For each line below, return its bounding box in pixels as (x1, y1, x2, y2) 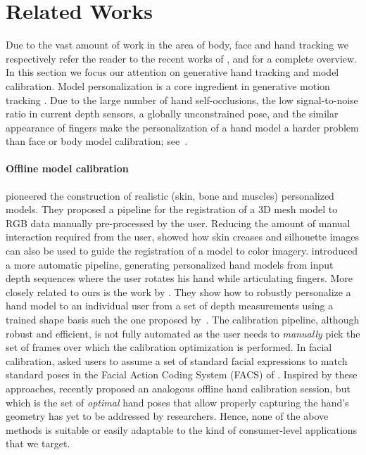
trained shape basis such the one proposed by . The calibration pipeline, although (6, 312, 360, 327)
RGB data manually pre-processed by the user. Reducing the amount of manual (6, 215, 351, 230)
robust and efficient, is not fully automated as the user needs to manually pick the (6, 326, 360, 340)
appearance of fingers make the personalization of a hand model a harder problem (6, 120, 359, 134)
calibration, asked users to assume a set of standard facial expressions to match (6, 353, 348, 368)
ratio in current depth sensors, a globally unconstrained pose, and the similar (6, 106, 339, 121)
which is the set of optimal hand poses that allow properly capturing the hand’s (6, 395, 349, 409)
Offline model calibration (6, 161, 129, 176)
